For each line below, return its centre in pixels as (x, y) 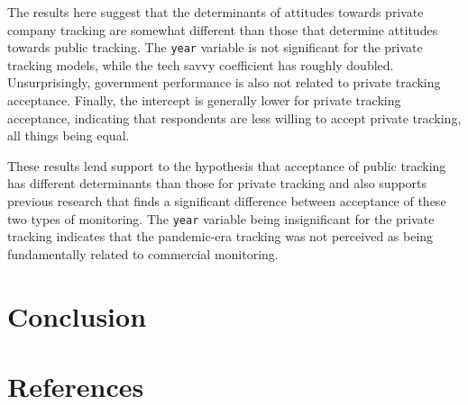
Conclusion (77, 315)
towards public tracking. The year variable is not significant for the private (215, 47)
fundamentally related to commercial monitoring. (143, 253)
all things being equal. (69, 135)
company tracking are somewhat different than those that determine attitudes (223, 29)
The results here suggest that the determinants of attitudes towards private (216, 12)
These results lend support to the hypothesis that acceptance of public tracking (227, 165)
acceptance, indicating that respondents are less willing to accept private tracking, (234, 117)
